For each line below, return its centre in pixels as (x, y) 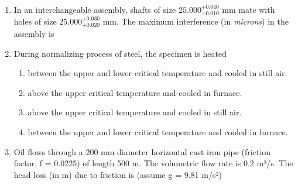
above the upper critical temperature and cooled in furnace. (135, 92)
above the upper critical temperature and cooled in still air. (135, 112)
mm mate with (249, 9)
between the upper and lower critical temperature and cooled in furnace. (158, 131)
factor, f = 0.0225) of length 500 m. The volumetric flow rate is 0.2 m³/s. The (153, 163)
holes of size (35, 21)
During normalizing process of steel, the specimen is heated (120, 53)
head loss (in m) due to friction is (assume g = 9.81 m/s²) (118, 174)
